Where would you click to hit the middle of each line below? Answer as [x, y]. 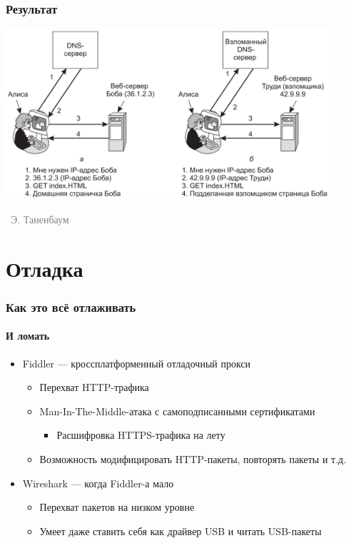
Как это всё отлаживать [71, 306]
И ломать [28, 336]
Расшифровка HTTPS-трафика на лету [141, 435]
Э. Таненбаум [40, 219]
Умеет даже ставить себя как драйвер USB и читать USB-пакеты [180, 531]
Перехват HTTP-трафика [94, 387]
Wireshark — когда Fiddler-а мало [98, 483]
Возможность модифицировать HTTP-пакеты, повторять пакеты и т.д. [193, 458]
